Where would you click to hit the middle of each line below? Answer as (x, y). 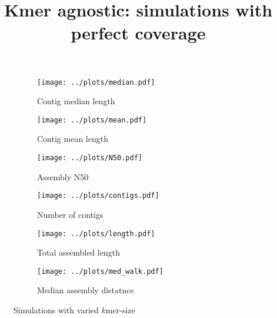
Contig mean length (73, 139)
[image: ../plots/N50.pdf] (90, 158)
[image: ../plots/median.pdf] (96, 82)
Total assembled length (79, 252)
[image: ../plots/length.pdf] (96, 233)
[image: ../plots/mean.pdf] (92, 120)
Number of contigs (70, 214)
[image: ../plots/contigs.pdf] (98, 196)
